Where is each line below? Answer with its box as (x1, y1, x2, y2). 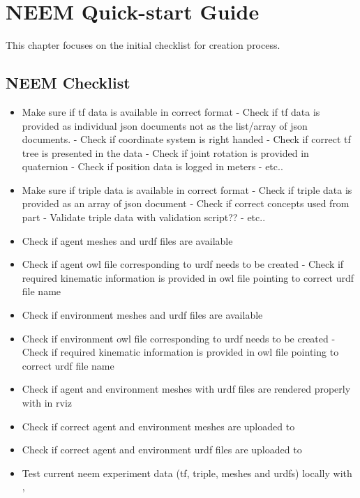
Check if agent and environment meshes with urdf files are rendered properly (22, 382, 351, 396)
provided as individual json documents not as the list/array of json (22, 118, 308, 133)
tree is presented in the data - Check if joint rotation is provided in (22, 145, 309, 160)
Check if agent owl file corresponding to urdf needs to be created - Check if (22, 257, 344, 271)
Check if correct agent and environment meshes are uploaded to (22, 418, 295, 433)
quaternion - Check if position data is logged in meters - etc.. (22, 159, 283, 174)
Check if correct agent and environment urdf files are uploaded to (22, 442, 302, 457)
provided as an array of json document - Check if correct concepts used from (22, 196, 350, 211)
